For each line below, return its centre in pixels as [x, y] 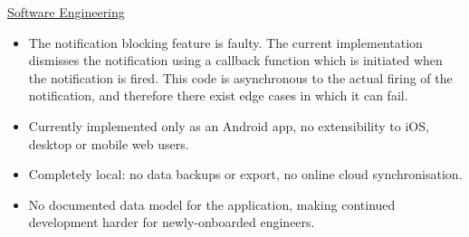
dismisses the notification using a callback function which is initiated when [235, 60]
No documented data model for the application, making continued [212, 204]
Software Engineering [66, 12]
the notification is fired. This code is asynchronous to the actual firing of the [240, 77]
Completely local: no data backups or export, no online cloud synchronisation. [245, 174]
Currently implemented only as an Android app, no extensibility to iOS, [229, 125]
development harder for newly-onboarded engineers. [172, 222]
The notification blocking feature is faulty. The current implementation [225, 42]
